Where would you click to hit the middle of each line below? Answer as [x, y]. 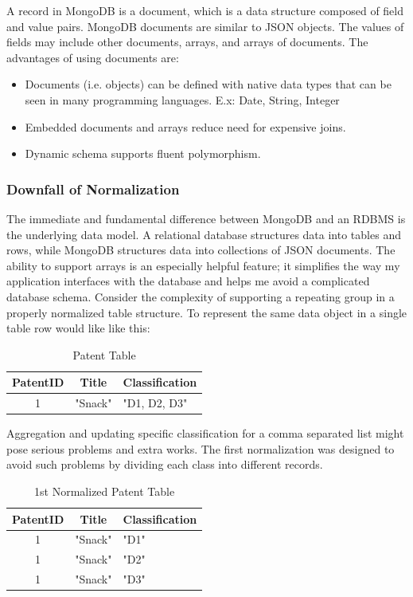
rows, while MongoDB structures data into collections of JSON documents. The [201, 250]
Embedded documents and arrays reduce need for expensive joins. [185, 126]
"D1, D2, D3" [155, 403]
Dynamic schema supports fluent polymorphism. [143, 153]
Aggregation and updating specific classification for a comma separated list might [205, 433]
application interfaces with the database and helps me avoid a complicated [188, 281]
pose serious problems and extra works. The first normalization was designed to [201, 448]
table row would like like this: [78, 328]
